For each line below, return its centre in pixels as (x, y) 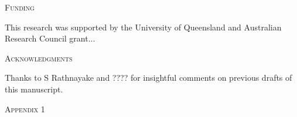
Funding (20, 7)
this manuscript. (34, 89)
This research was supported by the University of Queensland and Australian (143, 27)
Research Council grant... (50, 38)
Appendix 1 (25, 109)
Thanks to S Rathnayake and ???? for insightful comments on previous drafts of (148, 78)
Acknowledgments (39, 58)
